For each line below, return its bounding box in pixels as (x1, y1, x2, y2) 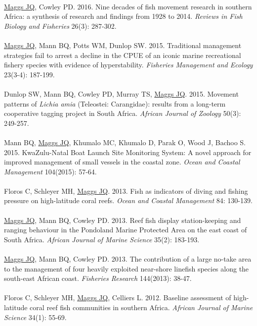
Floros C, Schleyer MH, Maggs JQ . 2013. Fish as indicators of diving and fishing (4, 185, 248, 196)
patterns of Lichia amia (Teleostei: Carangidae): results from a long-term (4, 98, 226, 109)
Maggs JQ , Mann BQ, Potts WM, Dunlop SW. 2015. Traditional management (4, 40, 242, 50)
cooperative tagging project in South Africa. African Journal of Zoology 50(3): (4, 108, 241, 118)
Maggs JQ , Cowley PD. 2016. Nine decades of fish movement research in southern (4, 1, 252, 11)
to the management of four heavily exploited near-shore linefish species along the (4, 263, 249, 273)
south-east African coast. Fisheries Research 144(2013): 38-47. (4, 273, 192, 283)
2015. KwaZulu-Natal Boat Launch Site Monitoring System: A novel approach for (4, 147, 252, 157)
